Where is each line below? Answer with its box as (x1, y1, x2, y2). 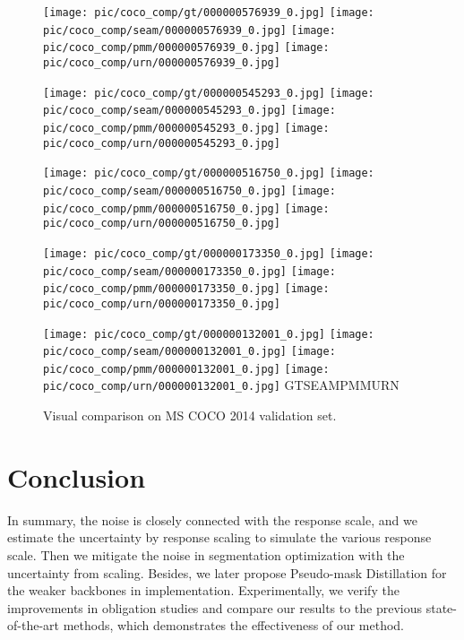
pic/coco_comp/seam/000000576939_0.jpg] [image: (43, 23, 336, 37)
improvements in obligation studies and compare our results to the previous (7, 598, 423, 617)
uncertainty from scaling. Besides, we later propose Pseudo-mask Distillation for (7, 563, 447, 582)
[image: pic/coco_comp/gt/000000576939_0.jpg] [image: (43, 6, 374, 19)
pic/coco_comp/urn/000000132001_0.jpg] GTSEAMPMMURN (43, 376, 400, 394)
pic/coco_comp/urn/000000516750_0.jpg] (43, 217, 280, 230)
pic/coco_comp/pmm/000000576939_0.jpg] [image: (43, 41, 330, 55)
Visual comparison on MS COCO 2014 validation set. (43, 406, 337, 425)
